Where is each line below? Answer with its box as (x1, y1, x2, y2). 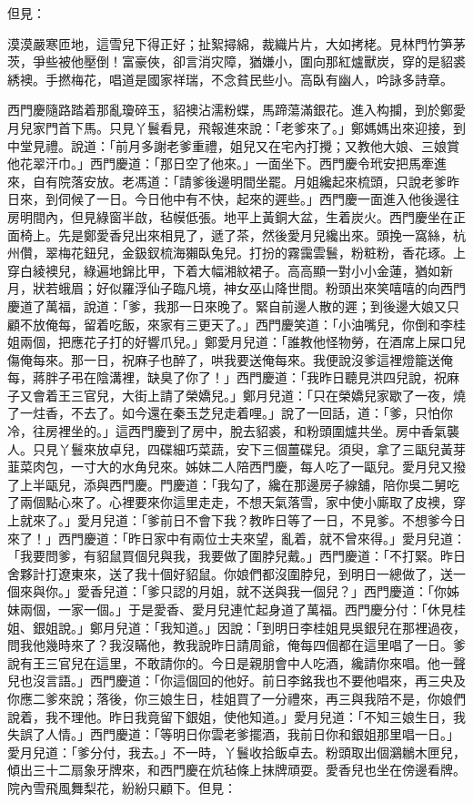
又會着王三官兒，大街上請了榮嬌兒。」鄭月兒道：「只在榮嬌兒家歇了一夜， (19, 385, 453, 404)
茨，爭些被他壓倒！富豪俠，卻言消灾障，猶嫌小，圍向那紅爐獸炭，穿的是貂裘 (7, 52, 466, 71)
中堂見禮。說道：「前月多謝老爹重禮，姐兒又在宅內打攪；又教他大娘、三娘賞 (7, 136, 459, 155)
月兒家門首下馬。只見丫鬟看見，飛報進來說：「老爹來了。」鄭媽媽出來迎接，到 (7, 117, 466, 137)
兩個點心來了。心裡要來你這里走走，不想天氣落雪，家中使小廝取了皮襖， (19, 493, 453, 512)
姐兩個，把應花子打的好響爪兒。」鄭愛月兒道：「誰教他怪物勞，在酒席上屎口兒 (7, 332, 466, 351)
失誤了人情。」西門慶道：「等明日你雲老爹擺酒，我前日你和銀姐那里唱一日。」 (7, 725, 459, 744)
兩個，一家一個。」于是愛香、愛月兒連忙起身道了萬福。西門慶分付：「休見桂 (19, 600, 466, 618)
